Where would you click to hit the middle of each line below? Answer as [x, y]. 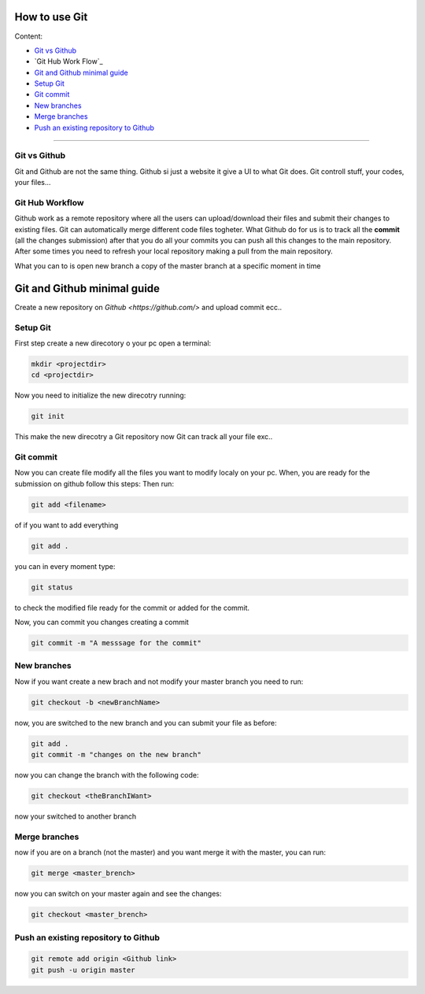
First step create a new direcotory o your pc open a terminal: [113, 343]
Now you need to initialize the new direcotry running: [100, 395]
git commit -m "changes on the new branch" [116, 755]
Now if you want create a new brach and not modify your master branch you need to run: [159, 682]
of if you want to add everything [67, 525]
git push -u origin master [83, 970]
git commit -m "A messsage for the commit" [116, 643]
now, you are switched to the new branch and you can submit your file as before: [146, 722]
